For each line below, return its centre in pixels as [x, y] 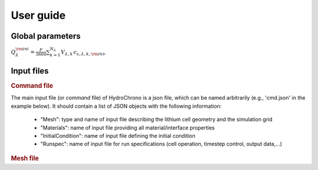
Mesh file [25, 158]
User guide [38, 15]
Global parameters [46, 36]
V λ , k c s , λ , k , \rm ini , [83, 52]
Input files [30, 71]
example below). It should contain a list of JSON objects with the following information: [116, 106]
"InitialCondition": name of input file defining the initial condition [118, 136]
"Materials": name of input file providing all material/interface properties [127, 127]
